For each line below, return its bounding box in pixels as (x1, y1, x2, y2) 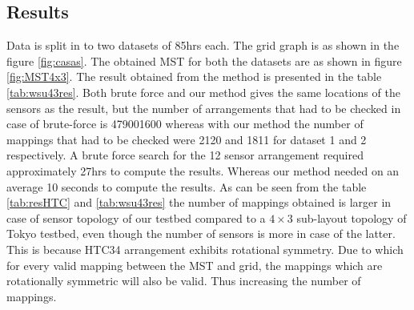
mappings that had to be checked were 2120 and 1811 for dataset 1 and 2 (6, 131, 367, 147)
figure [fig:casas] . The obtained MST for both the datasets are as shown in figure (6, 52, 402, 69)
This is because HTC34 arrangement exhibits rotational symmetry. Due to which (6, 240, 404, 257)
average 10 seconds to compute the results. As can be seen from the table (6, 178, 367, 195)
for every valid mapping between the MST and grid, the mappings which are (6, 256, 383, 273)
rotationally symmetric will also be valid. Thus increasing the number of (6, 272, 361, 289)
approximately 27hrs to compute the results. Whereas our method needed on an (6, 162, 400, 179)
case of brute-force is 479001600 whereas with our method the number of (6, 115, 364, 132)
